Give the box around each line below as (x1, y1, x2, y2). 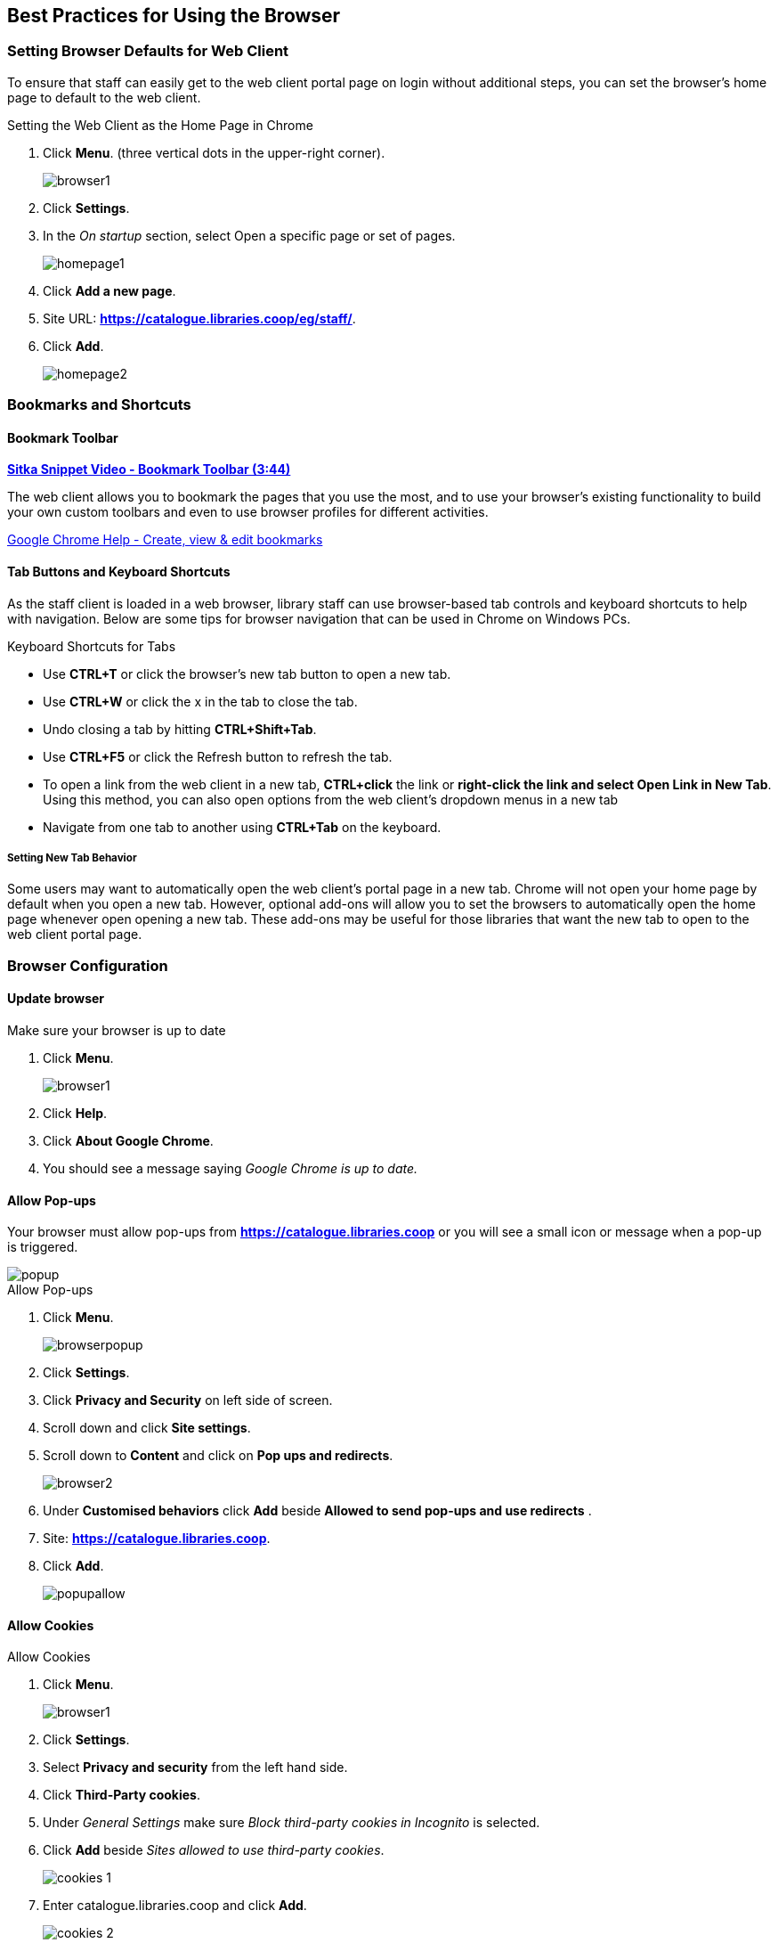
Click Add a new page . (43, 282, 176, 298)
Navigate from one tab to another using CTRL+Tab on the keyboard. (43, 819, 442, 835)
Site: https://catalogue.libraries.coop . (43, 1531, 271, 1547)
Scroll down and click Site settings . (43, 1420, 251, 1436)
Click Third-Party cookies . (43, 1787, 200, 1803)
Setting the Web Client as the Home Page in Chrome (7, 117, 313, 133)
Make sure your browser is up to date (7, 1022, 226, 1038)
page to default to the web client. (7, 89, 201, 105)
